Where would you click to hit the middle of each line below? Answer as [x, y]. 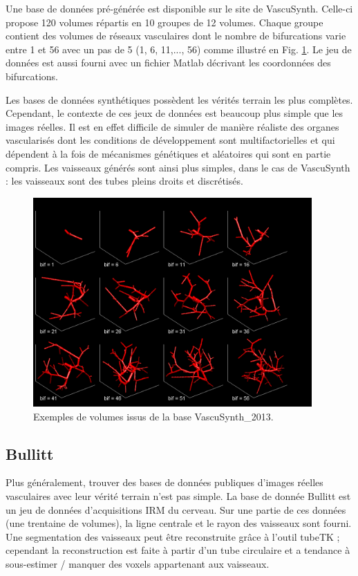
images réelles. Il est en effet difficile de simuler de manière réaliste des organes [172, 126]
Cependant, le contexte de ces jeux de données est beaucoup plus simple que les [175, 113]
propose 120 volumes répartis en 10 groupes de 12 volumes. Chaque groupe [164, 22]
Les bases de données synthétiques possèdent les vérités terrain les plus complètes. [179, 99]
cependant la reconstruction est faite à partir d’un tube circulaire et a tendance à [178, 550]
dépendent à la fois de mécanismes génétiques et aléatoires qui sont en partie [168, 153]
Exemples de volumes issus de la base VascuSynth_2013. [153, 416]
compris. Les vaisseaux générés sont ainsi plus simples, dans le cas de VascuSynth [178, 167]
